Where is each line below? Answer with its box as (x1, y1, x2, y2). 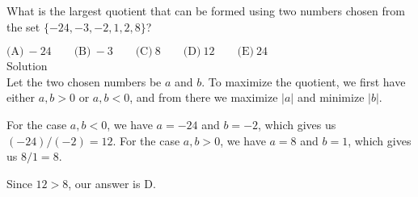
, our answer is (68, 174, 141, 191)
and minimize (297, 89, 365, 106)
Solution (6, 57, 48, 74)
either (6, 89, 36, 106)
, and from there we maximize (129, 89, 278, 106)
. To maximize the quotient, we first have (201, 73, 406, 90)
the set (6, 18, 40, 35)
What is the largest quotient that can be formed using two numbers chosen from (6, 2, 405, 19)
